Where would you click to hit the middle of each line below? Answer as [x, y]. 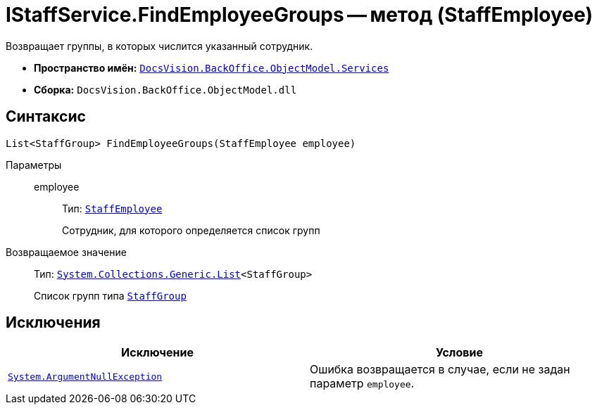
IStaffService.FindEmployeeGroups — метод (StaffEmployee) [300, 15]
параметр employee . [362, 384]
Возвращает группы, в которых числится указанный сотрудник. [159, 46]
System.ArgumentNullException [85, 376]
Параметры [34, 165]
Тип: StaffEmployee [112, 208]
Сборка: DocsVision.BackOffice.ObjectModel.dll [165, 89]
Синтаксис [46, 117]
